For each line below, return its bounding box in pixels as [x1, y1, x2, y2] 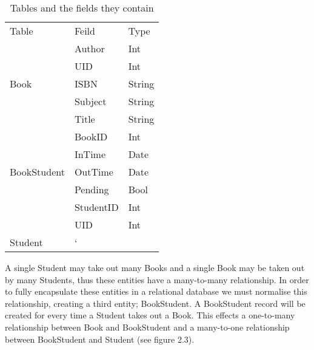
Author [74, 41, 105, 55]
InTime [74, 147, 106, 161]
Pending [74, 182, 109, 196]
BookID [74, 129, 108, 143]
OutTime [74, 165, 113, 179]
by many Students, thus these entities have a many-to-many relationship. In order [5, 273, 309, 286]
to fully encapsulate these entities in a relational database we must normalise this [5, 285, 307, 298]
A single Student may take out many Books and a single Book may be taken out [5, 261, 305, 273]
